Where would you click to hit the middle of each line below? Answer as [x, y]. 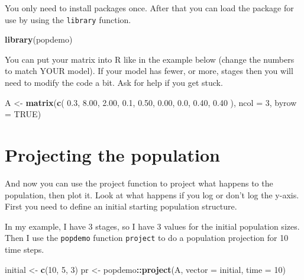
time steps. [25, 249]
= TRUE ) [23, 114]
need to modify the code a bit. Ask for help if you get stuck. [114, 83]
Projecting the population [112, 155]
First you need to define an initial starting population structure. [121, 206]
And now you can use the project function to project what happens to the [139, 183]
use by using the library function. [68, 19]
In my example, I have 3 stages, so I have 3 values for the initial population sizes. [152, 226]
